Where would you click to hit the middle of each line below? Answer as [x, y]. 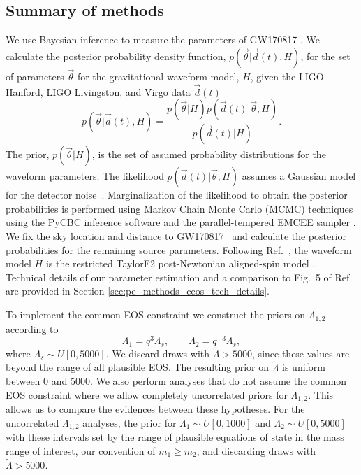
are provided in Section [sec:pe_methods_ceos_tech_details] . [138, 291]
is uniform [304, 367]
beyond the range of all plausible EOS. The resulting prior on [138, 367]
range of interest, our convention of [81, 450]
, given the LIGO [287, 77]
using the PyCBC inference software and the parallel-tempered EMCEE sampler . [181, 222]
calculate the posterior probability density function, [116, 56]
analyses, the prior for [130, 422]
